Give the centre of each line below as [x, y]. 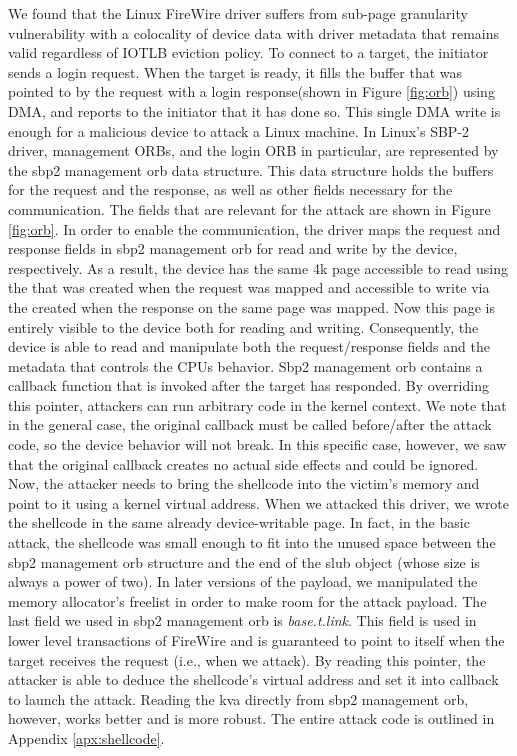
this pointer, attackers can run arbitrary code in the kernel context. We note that [257, 404]
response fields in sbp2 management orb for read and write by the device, [233, 248]
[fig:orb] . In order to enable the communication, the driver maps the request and [254, 228]
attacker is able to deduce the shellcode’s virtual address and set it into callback [253, 679]
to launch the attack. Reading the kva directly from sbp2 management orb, [238, 698]
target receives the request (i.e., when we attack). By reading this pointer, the [247, 659]
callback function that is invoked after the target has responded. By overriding [248, 385]
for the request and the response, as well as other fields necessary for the [230, 189]
